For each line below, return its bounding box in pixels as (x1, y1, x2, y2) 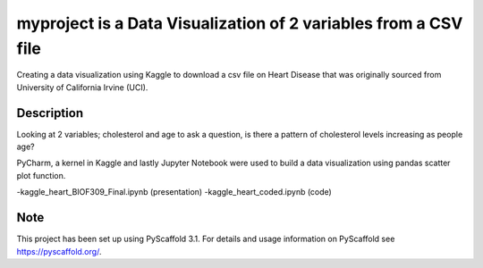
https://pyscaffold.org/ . (16, 246, 102, 256)
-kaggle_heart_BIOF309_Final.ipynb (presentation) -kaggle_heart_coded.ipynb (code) (16, 187, 333, 197)
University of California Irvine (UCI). (16, 81, 148, 93)
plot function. (16, 170, 66, 180)
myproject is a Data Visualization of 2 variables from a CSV (16, 13, 463, 33)
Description (16, 105, 84, 121)
